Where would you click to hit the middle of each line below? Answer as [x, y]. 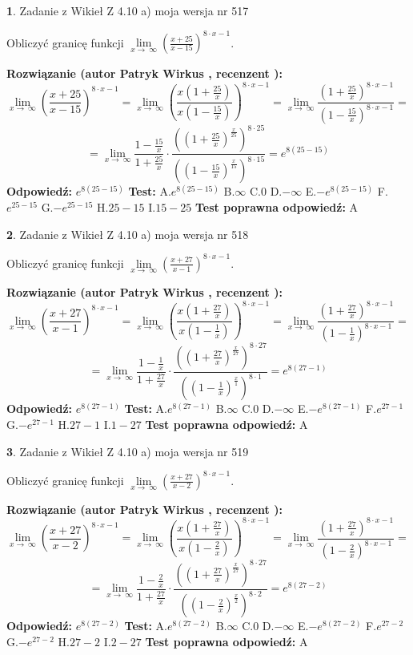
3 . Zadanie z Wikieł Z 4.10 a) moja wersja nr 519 [128, 451]
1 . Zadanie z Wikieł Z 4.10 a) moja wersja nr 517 [128, 10]
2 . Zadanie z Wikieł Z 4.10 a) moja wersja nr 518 [128, 234]
